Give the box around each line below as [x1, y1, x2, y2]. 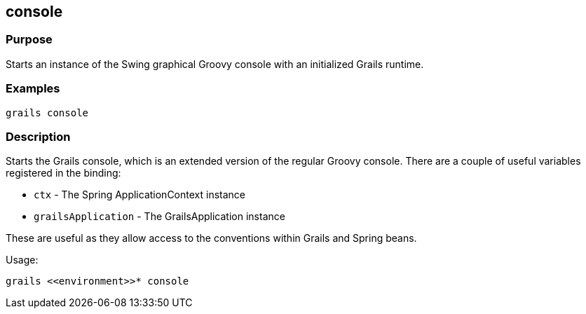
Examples [6, 81, 60, 96]
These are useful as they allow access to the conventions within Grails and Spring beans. [6, 232, 417, 245]
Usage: [6, 254, 39, 266]
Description [6, 129, 71, 144]
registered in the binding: [6, 167, 121, 179]
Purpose [6, 32, 53, 47]
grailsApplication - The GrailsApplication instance [34, 210, 285, 223]
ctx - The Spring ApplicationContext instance [34, 189, 246, 201]
